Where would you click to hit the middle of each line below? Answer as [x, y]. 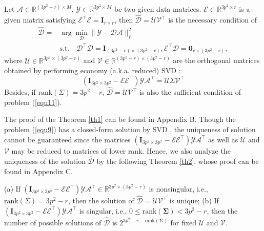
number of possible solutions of [53, 223]
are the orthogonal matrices [216, 60]
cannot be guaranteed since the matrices [67, 139]
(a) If [12, 189]
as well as [223, 139]
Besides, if [20, 92]
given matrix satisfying [40, 20]
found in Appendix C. [38, 171]
